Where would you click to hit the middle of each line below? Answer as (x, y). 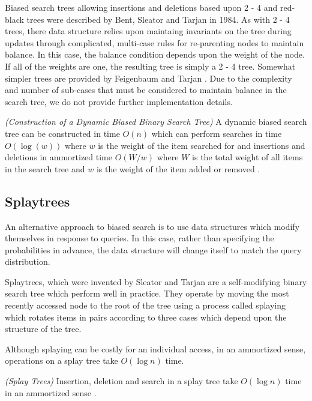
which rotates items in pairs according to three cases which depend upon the (146, 317)
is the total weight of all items (247, 157)
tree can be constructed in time (62, 133)
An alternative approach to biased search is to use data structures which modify (152, 226)
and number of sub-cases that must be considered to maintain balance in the (146, 90)
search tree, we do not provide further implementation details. (119, 101)
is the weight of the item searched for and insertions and (202, 145)
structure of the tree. (43, 329)
